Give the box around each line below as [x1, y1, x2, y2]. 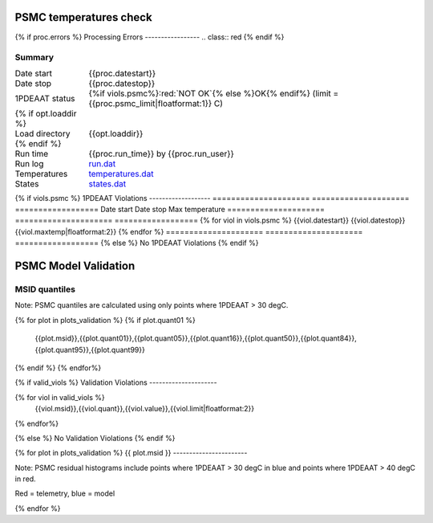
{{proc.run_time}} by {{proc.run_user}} [88, 148, 234, 159]
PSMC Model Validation [14, 259, 136, 273]
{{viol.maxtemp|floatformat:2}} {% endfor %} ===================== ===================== [14, 227, 363, 236]
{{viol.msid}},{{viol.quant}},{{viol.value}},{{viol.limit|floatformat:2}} [34, 404, 255, 414]
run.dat [88, 157, 116, 169]
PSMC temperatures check [14, 10, 152, 24]
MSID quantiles [14, 284, 76, 295]
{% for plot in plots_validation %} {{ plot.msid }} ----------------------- [14, 448, 248, 458]
